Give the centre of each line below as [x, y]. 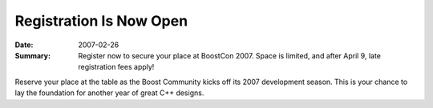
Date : [24, 45]
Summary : [33, 55]
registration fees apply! [116, 67]
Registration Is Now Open [101, 21]
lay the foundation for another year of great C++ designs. [109, 93]
